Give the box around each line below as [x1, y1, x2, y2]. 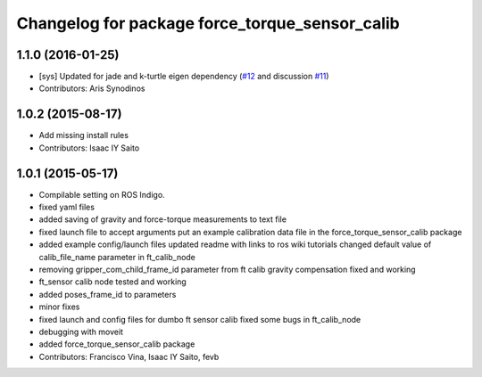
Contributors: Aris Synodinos [38, 83, 145, 94]
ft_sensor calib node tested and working [38, 276, 187, 287]
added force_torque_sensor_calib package [38, 339, 195, 349]
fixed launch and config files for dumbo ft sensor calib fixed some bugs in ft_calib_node [38, 314, 361, 324]
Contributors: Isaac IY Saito [38, 143, 140, 153]
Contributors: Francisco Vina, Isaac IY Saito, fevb [38, 351, 220, 362]
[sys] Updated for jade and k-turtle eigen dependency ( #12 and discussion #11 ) [38, 71, 329, 82]
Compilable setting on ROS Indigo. [38, 189, 165, 200]
